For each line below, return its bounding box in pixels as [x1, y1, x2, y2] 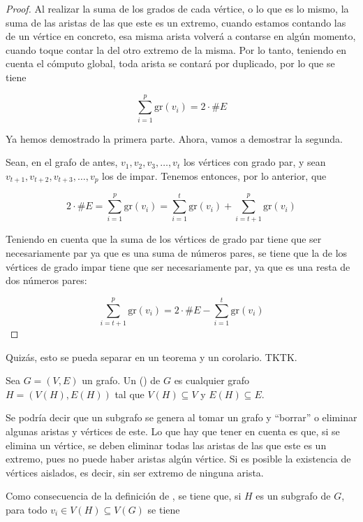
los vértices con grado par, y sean [183, 155, 326, 169]
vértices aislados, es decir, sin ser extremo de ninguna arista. [6, 465, 264, 479]
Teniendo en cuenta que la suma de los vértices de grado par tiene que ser [6, 232, 322, 246]
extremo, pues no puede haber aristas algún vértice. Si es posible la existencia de [6, 451, 351, 466]
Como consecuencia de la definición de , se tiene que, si [6, 488, 242, 503]
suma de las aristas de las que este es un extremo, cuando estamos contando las [6, 15, 346, 29]
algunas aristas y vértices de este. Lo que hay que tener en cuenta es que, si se [6, 423, 340, 438]
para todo [6, 502, 47, 516]
